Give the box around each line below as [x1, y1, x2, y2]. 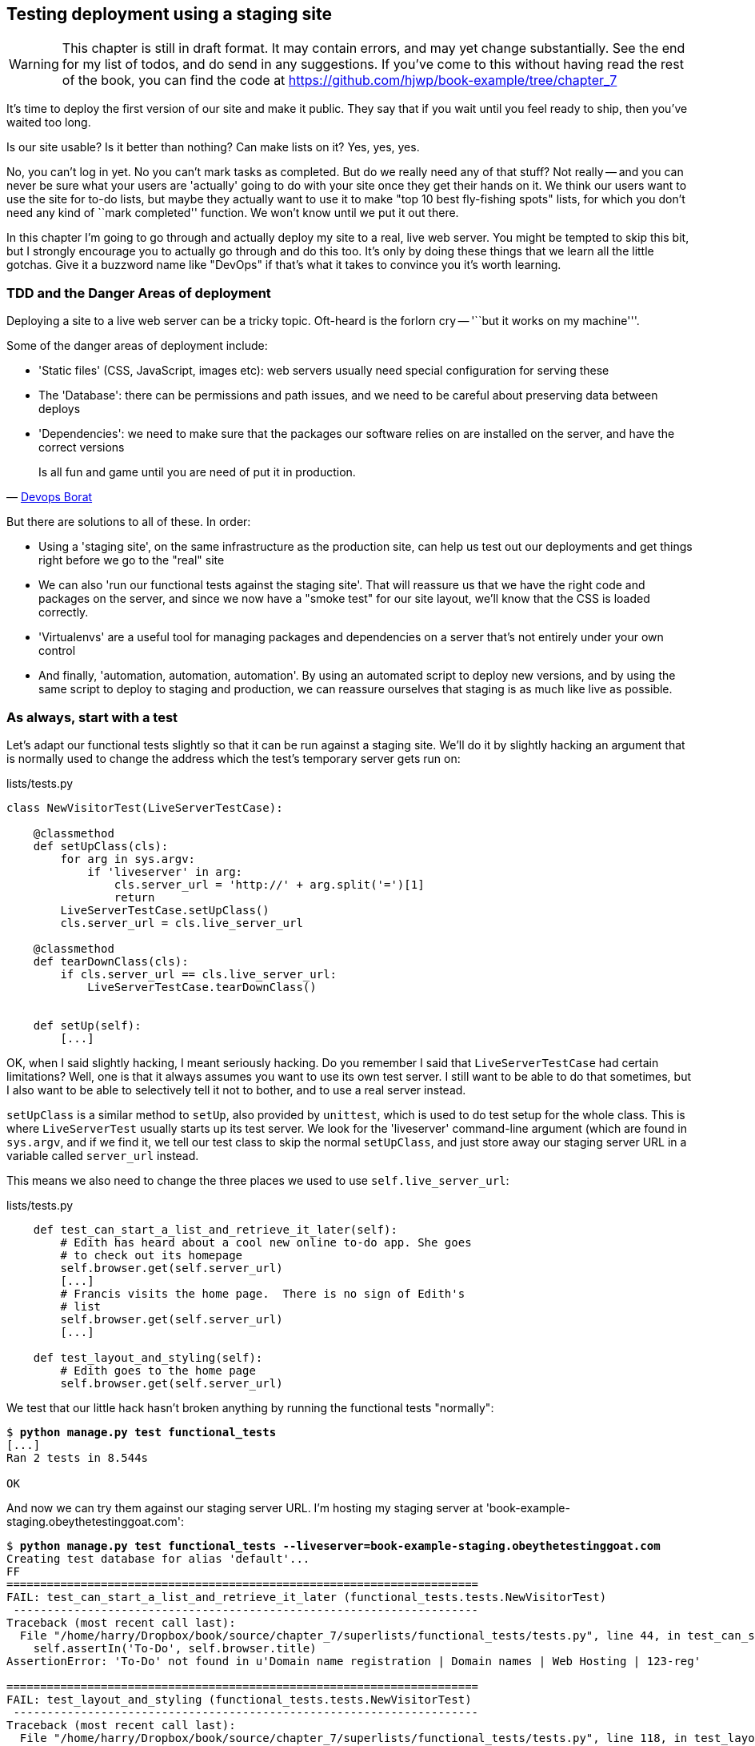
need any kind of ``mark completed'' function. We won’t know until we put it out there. [6, 206, 459, 220]
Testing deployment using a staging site [6, 4, 333, 24]
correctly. [38, 605, 89, 620]
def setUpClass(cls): [33, 839, 169, 853]
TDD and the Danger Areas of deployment [6, 284, 271, 301]
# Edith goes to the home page [60, 1363, 256, 1377]
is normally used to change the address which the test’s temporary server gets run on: [6, 751, 461, 765]
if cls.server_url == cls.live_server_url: [60, 967, 338, 981]
